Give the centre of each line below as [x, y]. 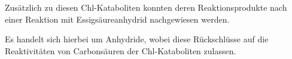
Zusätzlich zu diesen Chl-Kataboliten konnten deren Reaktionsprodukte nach [146, 7]
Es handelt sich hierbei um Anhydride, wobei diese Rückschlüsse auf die [137, 39]
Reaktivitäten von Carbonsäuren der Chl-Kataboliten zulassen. [121, 50]
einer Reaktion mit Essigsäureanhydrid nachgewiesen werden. [117, 19]
